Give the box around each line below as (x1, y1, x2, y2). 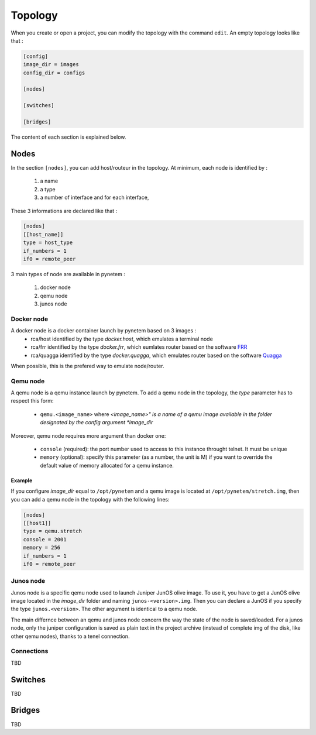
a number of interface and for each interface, (40, 194, 149, 201)
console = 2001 (23, 536, 67, 542)
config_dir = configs (23, 69, 85, 76)
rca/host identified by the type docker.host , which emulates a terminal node (30, 335, 213, 342)
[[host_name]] (23, 231, 64, 238)
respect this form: (11, 397, 54, 404)
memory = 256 (23, 544, 61, 551)
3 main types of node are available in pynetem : (11, 271, 126, 278)
